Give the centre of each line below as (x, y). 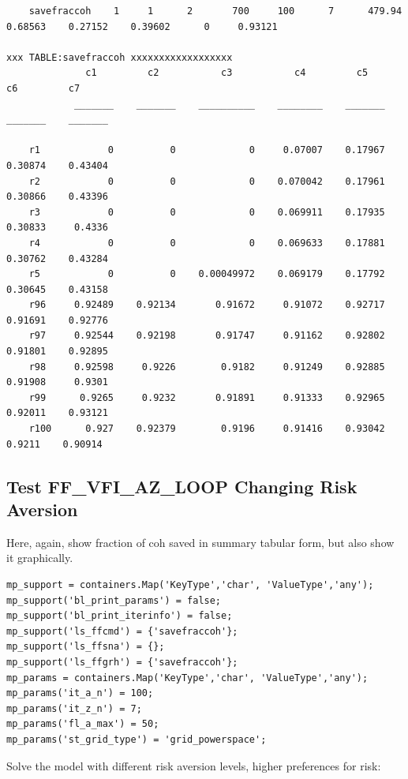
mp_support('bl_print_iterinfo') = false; (120, 616)
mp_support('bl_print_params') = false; (114, 600)
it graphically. (40, 558)
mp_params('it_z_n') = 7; (74, 708)
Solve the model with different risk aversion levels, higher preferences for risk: (194, 765)
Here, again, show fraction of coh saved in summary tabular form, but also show (200, 542)
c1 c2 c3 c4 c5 (227, 73)
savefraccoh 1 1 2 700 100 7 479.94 (215, 11)
